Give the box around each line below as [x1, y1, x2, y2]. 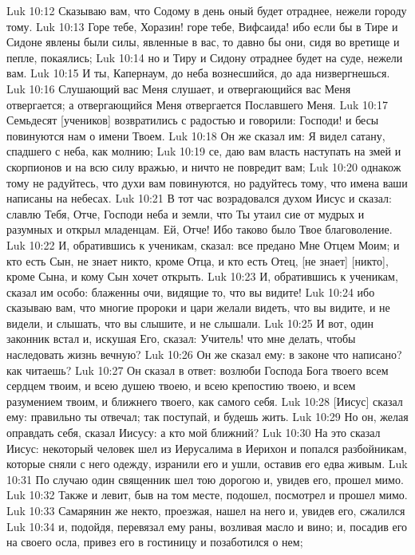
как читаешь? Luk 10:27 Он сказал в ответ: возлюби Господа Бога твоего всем [6, 361, 389, 378]
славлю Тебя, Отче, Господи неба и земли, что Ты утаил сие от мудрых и [6, 205, 365, 222]
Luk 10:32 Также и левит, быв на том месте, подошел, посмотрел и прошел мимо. [6, 486, 408, 503]
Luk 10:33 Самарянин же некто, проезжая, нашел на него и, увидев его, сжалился [6, 502, 405, 518]
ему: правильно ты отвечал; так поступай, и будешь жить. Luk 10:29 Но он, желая [6, 408, 409, 425]
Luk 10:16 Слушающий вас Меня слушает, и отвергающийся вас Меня [6, 80, 351, 96]
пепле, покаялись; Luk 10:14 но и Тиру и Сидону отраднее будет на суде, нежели [6, 49, 403, 65]
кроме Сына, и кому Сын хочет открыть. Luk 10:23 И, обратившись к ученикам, [6, 268, 398, 285]
